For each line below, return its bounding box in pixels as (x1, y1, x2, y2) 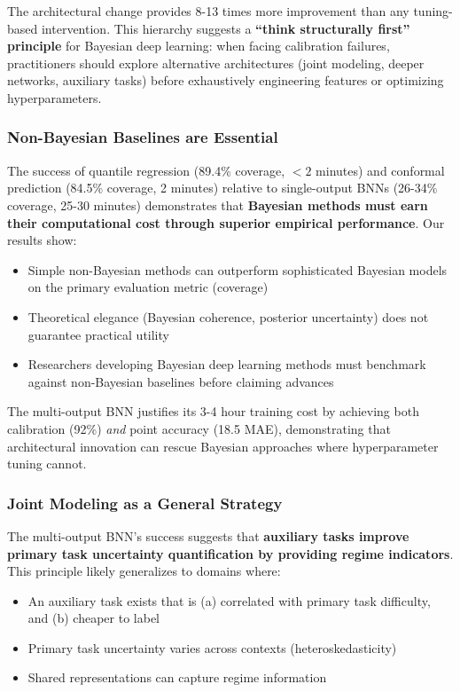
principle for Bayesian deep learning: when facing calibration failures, (7, 36, 390, 55)
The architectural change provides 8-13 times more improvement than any (7, 2, 409, 20)
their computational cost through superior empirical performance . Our (7, 213, 445, 232)
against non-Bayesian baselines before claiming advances (27, 372, 334, 390)
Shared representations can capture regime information (27, 668, 327, 687)
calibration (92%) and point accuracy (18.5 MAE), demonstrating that (7, 419, 391, 437)
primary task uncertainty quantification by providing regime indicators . (7, 544, 454, 562)
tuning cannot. (7, 454, 87, 473)
